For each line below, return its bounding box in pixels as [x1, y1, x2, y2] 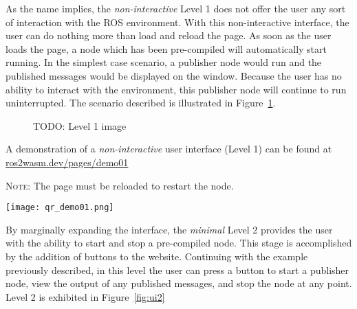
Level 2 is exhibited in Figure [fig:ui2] [6, 289, 165, 304]
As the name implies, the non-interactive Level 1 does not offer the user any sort [6, 1, 346, 15]
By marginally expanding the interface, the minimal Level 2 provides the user [6, 222, 333, 236]
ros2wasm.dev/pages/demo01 [6, 154, 129, 169]
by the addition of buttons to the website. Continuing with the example [6, 249, 308, 263]
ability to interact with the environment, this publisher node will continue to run [6, 82, 347, 96]
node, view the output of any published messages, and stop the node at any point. [6, 276, 352, 290]
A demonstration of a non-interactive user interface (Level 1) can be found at [6, 141, 332, 156]
